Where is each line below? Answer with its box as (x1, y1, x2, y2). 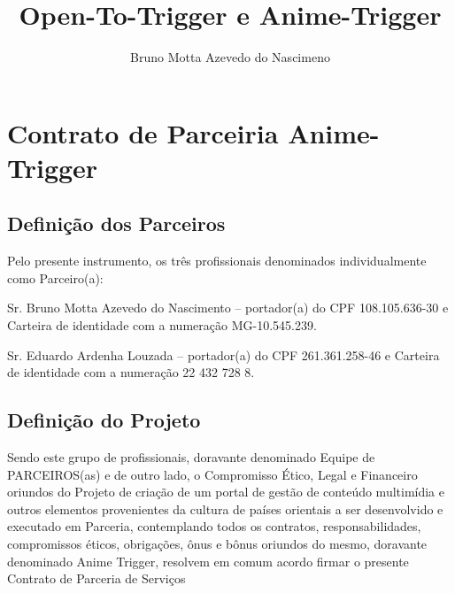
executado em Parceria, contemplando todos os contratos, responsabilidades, (7, 517, 421, 535)
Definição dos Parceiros (7, 210, 226, 237)
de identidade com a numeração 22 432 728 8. (7, 363, 255, 381)
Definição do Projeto (7, 406, 201, 434)
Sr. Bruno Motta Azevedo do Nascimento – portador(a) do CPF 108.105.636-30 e (7, 298, 449, 317)
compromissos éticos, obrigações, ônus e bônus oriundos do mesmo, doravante (7, 535, 428, 553)
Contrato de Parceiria (7, 114, 279, 150)
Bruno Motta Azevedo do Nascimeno (130, 48, 330, 66)
